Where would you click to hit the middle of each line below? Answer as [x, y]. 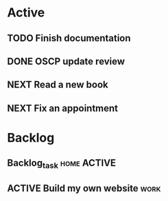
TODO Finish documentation [69, 38]
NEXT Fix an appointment [63, 108]
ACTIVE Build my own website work [84, 188]
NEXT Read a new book [58, 85]
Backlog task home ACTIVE [62, 164]
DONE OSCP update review [66, 61]
